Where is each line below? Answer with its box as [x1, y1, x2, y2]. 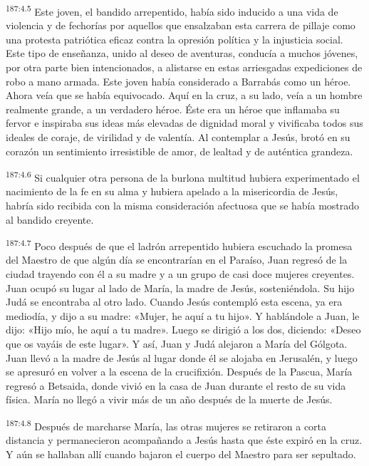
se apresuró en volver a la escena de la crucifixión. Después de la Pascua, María [6, 364, 353, 379]
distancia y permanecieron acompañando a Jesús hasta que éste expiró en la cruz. [6, 433, 363, 447]
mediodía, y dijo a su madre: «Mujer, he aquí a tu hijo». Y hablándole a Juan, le [6, 308, 360, 323]
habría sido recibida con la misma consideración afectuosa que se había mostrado [6, 198, 360, 213]
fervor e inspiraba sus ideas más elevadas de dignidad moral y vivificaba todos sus [6, 115, 363, 130]
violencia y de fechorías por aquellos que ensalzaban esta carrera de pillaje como [6, 18, 355, 33]
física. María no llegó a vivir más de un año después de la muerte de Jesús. [6, 392, 333, 407]
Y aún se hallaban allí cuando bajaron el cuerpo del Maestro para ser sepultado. [6, 446, 356, 461]
